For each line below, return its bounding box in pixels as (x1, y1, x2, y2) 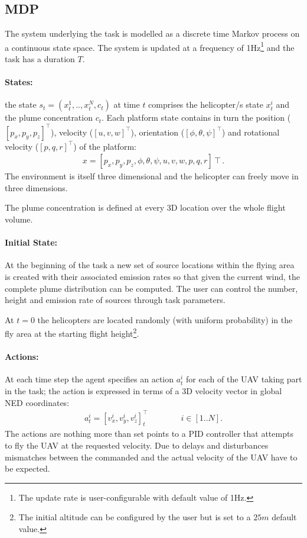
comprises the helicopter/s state (148, 98, 263, 111)
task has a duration (5, 53, 75, 65)
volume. (5, 212, 33, 225)
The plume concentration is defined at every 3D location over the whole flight (5, 201, 286, 214)
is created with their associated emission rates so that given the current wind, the (5, 270, 301, 282)
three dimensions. (5, 181, 68, 194)
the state (5, 98, 37, 111)
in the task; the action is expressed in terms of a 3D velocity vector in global (5, 384, 282, 397)
